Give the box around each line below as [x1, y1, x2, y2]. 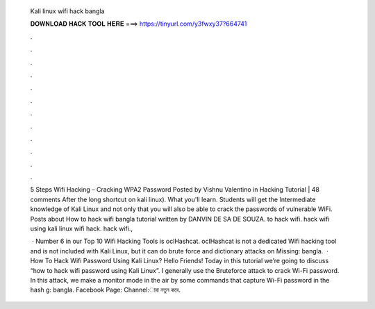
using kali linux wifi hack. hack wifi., [30, 224, 133, 233]
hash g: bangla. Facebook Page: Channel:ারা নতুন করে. [30, 285, 181, 294]
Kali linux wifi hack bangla [30, 7, 105, 15]
